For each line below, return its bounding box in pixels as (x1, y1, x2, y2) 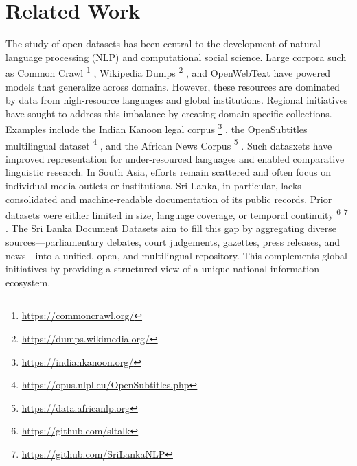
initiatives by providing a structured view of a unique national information (5, 261, 319, 276)
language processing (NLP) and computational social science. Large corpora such (5, 49, 347, 64)
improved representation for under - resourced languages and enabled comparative (5, 151, 345, 165)
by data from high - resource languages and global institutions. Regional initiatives (5, 93, 348, 107)
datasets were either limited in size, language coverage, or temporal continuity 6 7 (5, 206, 348, 222)
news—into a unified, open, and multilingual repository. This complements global (5, 248, 347, 262)
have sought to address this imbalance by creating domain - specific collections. (5, 106, 332, 120)
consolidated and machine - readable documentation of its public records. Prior (5, 191, 332, 206)
